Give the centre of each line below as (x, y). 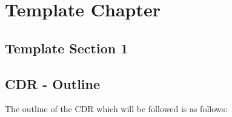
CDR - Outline (53, 83)
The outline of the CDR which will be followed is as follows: (116, 109)
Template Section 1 (67, 48)
